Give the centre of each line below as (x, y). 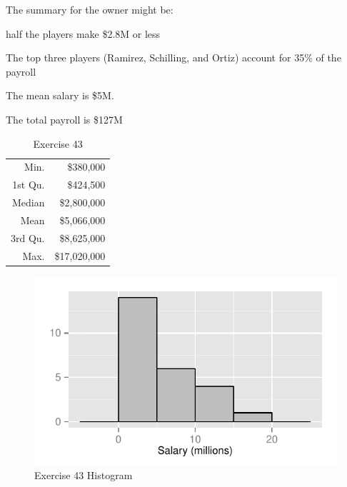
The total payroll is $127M (64, 119)
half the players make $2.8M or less (83, 33)
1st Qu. (29, 185)
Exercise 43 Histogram (84, 475)
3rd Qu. (28, 237)
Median (29, 202)
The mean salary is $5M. (60, 95)
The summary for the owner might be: (90, 9)
